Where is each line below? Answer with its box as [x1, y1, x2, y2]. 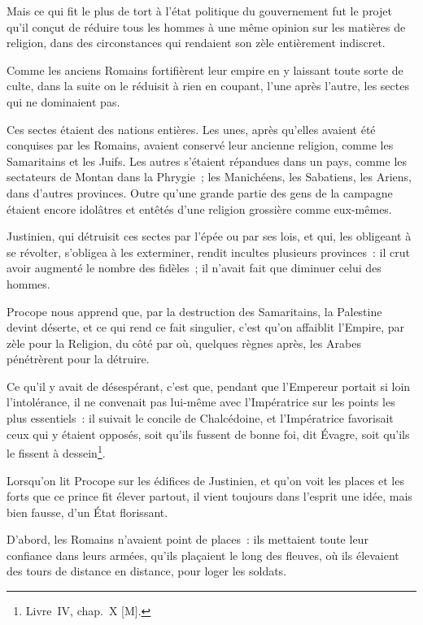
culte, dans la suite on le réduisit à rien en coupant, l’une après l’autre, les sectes [7, 77, 409, 94]
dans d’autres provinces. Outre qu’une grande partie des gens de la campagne [7, 184, 393, 201]
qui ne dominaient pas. [7, 93, 120, 110]
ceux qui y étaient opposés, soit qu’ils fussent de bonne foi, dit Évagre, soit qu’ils [7, 425, 410, 442]
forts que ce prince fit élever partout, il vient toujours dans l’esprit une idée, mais [7, 488, 412, 505]
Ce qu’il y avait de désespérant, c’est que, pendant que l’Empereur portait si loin [7, 377, 411, 394]
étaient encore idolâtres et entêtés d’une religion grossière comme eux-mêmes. [7, 200, 392, 217]
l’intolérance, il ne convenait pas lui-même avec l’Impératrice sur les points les [7, 393, 395, 410]
